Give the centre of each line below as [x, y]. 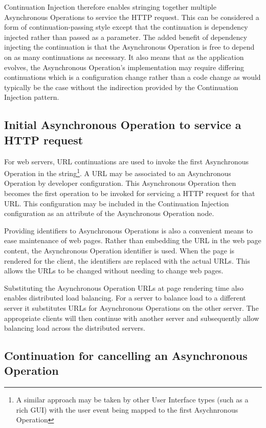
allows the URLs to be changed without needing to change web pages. [114, 271]
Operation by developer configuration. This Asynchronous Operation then [120, 183]
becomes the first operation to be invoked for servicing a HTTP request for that [130, 193]
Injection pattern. [32, 97]
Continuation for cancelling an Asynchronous [126, 356]
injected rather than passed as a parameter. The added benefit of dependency [126, 37]
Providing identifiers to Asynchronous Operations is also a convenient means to [128, 230]
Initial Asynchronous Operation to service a [123, 125]
